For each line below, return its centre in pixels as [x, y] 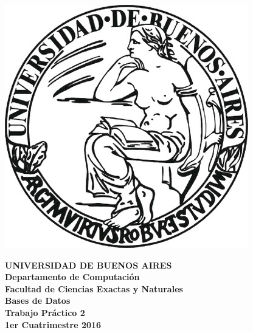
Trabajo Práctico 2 [45, 312]
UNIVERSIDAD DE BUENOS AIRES [88, 265]
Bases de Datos [38, 300]
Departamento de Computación [72, 277]
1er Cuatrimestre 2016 [53, 324]
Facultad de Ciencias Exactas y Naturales [94, 288]
